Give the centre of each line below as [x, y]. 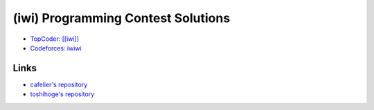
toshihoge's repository [62, 94]
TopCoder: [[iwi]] [55, 39]
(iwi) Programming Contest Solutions [122, 18]
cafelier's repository [59, 84]
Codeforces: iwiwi [56, 48]
